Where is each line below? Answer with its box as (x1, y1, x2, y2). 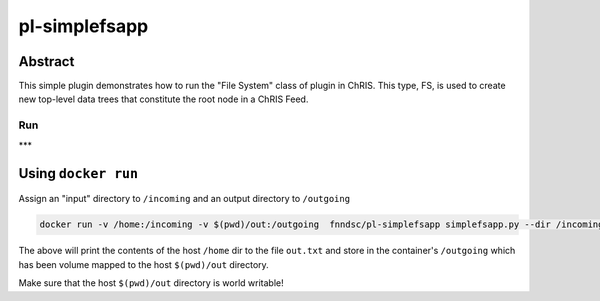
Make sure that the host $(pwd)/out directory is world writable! (18, 277, 284, 289)
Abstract (18, 53, 75, 70)
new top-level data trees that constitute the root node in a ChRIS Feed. (18, 93, 309, 105)
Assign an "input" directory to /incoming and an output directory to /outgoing (18, 192, 350, 204)
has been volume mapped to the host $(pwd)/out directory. (18, 258, 269, 270)
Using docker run (18, 165, 139, 182)
